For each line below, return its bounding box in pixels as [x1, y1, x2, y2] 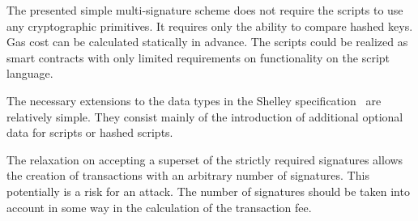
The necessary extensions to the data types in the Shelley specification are [6, 91, 382, 108]
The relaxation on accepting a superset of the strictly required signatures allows [6, 151, 403, 168]
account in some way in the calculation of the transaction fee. [6, 198, 312, 215]
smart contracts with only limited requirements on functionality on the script [6, 49, 390, 66]
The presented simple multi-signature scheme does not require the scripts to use [6, 2, 403, 18]
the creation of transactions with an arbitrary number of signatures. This [6, 167, 369, 184]
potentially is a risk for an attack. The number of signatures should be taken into [6, 182, 410, 199]
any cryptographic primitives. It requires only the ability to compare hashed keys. [6, 17, 413, 34]
